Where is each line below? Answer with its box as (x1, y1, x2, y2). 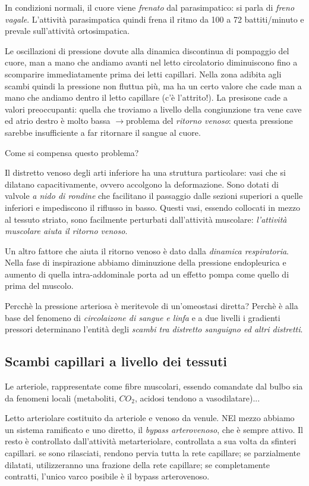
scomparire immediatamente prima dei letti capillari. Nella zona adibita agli (5, 67, 282, 80)
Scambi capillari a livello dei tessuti (5, 352, 228, 370)
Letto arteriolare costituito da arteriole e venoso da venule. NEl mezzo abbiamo (5, 412, 295, 424)
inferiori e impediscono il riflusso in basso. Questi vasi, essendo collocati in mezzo (5, 201, 300, 213)
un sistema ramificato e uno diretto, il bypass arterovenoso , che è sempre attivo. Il (5, 423, 304, 435)
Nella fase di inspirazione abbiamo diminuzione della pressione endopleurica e (5, 256, 286, 269)
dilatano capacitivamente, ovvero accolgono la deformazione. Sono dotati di (5, 177, 279, 190)
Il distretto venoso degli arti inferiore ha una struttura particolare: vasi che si (5, 166, 286, 179)
